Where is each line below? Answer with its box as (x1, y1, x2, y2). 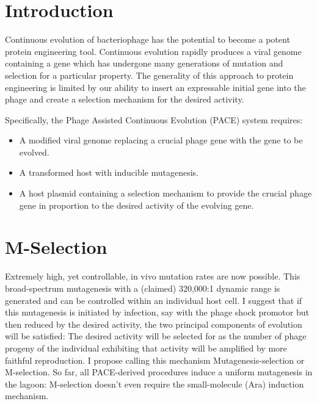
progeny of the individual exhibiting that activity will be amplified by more (5, 341, 287, 354)
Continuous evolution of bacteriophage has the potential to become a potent (5, 33, 290, 46)
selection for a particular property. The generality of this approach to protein (5, 68, 294, 81)
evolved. (19, 145, 49, 158)
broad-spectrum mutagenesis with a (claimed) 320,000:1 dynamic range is (5, 281, 280, 294)
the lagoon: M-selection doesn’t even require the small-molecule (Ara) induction (5, 377, 304, 390)
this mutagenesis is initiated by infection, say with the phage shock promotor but (5, 306, 309, 319)
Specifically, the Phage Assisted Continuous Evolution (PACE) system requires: (5, 113, 303, 126)
